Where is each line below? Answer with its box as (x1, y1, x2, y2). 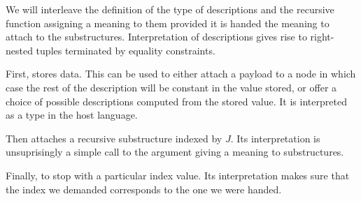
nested (6, 43, 33, 57)
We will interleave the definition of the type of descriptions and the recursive (6, 2, 334, 16)
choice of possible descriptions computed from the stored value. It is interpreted (6, 94, 347, 108)
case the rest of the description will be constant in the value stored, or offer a (6, 80, 337, 94)
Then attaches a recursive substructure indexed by (6, 131, 222, 145)
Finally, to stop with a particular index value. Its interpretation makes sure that (6, 167, 350, 182)
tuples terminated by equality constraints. (36, 43, 215, 57)
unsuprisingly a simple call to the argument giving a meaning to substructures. (6, 144, 344, 159)
